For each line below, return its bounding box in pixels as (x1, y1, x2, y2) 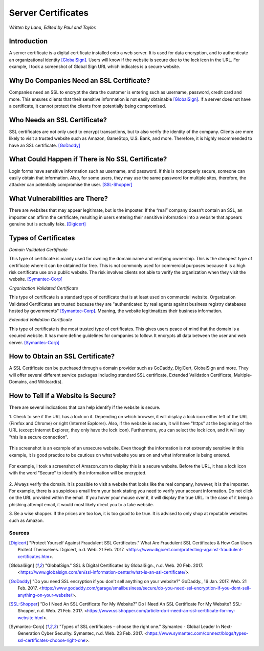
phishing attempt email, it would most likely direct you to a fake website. (9, 501, 154, 507)
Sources (9, 530, 29, 537)
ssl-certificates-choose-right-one (18, 637, 86, 643)
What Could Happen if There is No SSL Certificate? (9, 155, 167, 163)
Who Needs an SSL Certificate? (9, 115, 107, 124)
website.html (18, 614, 44, 621)
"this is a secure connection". (9, 434, 68, 440)
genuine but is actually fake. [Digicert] (9, 221, 86, 227)
